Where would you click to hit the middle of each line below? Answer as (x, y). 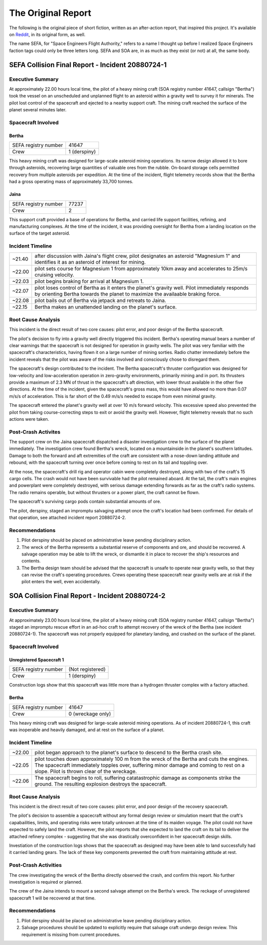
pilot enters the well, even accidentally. (61, 582)
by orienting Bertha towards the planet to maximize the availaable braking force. (128, 294)
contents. (31, 561)
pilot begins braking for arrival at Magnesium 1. (89, 281)
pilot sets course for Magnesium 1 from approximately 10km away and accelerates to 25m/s (141, 269)
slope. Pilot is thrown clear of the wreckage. (86, 771)
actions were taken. (29, 419)
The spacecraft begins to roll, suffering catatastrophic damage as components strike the (138, 778)
